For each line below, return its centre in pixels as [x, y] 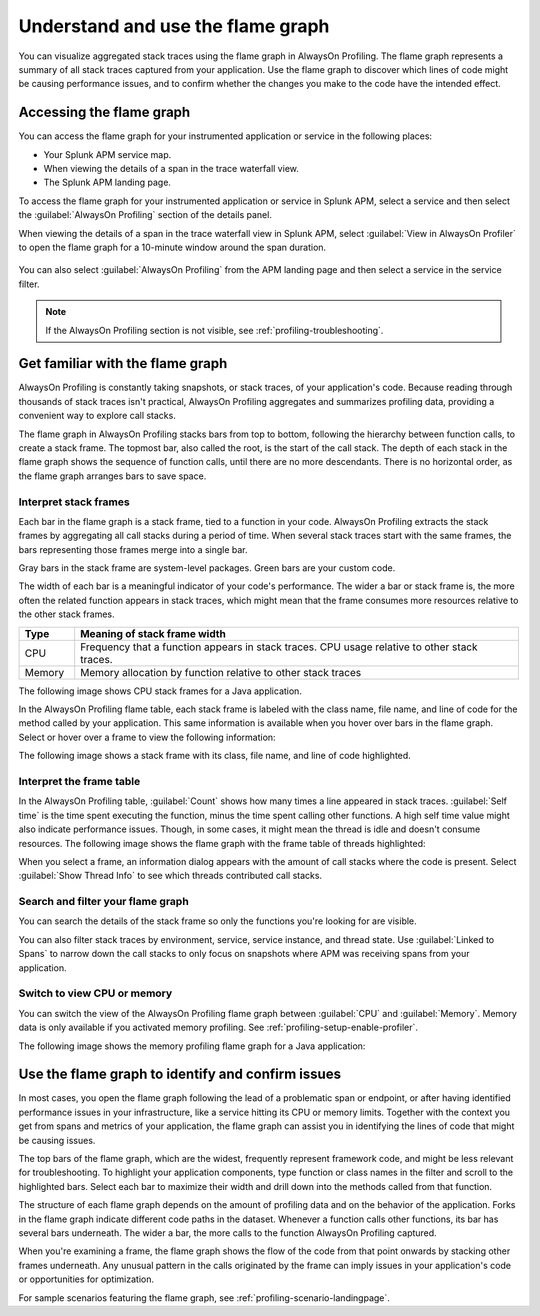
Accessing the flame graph [104, 112]
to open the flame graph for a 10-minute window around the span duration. [172, 247]
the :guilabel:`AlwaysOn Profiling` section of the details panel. [145, 215]
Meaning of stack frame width [153, 633]
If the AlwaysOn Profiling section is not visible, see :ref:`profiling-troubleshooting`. [214, 330]
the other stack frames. [66, 614]
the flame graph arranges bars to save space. [112, 476]
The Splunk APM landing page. [107, 182]
